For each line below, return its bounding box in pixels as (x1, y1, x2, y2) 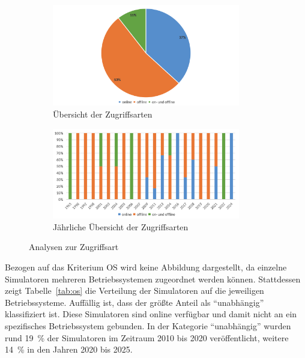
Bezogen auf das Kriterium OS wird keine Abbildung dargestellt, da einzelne (5, 261, 287, 273)
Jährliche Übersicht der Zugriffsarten (53, 220, 189, 233)
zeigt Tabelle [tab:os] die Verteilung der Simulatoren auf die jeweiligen (5, 284, 264, 297)
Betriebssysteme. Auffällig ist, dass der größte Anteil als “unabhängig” (5, 296, 264, 308)
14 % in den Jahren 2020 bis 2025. (5, 343, 133, 356)
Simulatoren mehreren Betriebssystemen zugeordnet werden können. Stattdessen (5, 272, 301, 285)
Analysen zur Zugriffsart (29, 240, 119, 253)
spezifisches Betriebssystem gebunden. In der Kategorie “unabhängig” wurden (5, 319, 291, 332)
